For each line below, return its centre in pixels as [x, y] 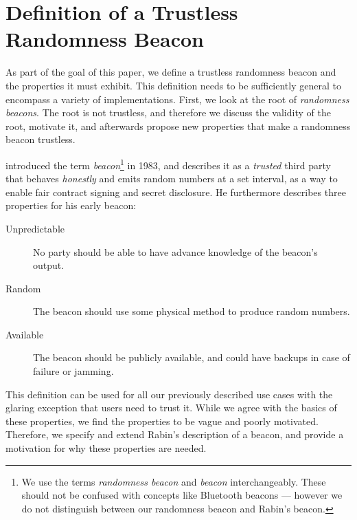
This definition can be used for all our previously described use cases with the [169, 394]
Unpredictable [35, 228]
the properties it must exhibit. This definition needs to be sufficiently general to [173, 85]
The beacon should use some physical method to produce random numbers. [192, 311]
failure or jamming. [73, 371]
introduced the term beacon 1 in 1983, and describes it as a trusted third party [168, 164]
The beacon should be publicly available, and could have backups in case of [192, 357]
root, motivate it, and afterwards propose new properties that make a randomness [178, 126]
